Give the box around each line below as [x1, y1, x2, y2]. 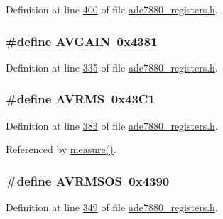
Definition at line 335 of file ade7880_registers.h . [6, 60, 218, 74]
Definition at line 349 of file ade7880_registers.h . [6, 200, 218, 215]
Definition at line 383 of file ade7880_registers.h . [6, 118, 218, 133]
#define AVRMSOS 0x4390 [6, 172, 170, 189]
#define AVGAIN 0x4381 [6, 32, 158, 50]
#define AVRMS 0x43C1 [6, 90, 155, 108]
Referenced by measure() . [6, 142, 116, 157]
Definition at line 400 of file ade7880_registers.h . [6, 2, 218, 16]
